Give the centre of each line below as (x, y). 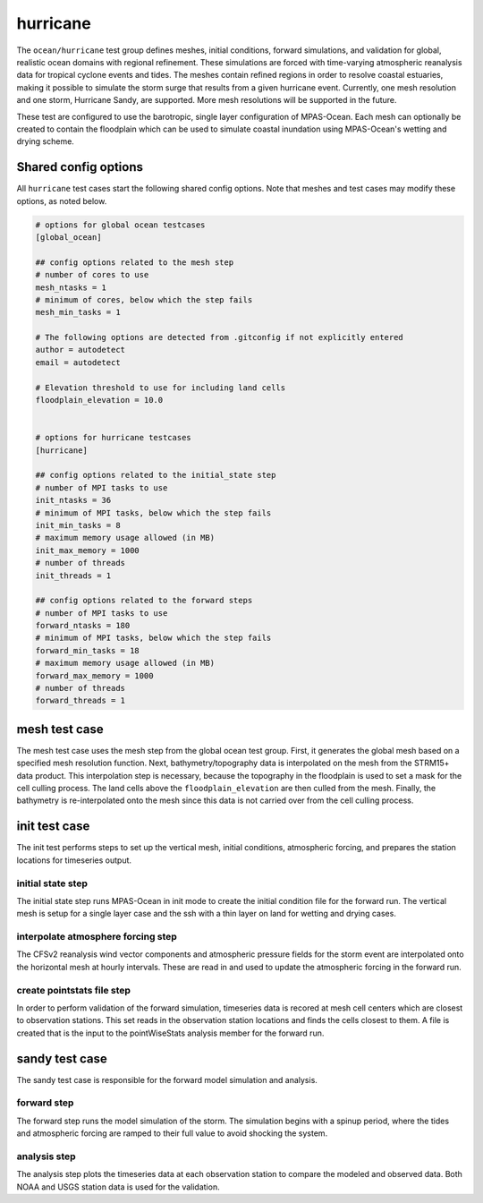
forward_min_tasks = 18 (88, 650)
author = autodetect (80, 350)
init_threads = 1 (73, 576)
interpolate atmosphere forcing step (97, 937)
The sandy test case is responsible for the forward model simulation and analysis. (167, 1079)
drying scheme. (46, 141)
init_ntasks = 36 (73, 500)
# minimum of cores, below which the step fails (144, 299)
